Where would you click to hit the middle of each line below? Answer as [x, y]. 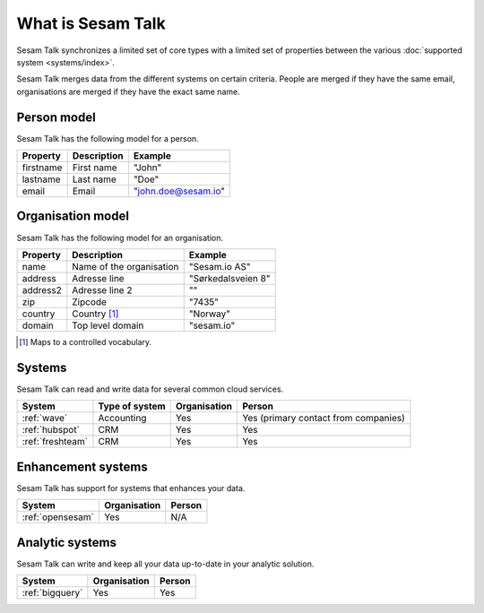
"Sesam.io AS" [220, 266]
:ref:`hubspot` [51, 430]
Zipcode [90, 302]
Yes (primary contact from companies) [324, 419]
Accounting [122, 419]
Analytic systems [66, 542]
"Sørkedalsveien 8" [229, 278]
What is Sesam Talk [91, 23]
